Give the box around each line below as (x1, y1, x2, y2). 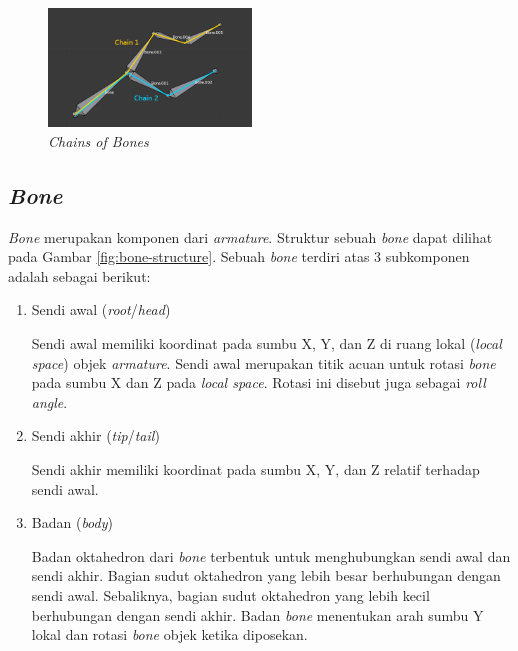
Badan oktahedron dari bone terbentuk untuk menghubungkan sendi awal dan (31, 545, 511, 566)
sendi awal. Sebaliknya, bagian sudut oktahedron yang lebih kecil (31, 585, 430, 605)
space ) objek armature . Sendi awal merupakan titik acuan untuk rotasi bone (31, 352, 496, 373)
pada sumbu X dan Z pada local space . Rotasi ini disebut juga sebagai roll (31, 372, 486, 393)
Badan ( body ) (31, 512, 113, 533)
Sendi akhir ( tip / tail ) (31, 425, 160, 446)
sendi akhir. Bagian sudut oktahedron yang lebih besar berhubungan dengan (31, 565, 501, 586)
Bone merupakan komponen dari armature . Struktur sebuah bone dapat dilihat (8, 226, 493, 247)
